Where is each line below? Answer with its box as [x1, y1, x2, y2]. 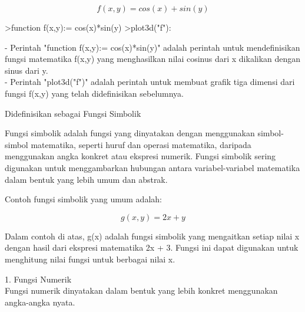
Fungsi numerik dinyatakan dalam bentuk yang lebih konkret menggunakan [5, 284, 278, 297]
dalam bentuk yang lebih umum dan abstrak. [5, 173, 168, 185]
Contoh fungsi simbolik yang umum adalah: [5, 193, 162, 205]
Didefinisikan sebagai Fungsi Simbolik [5, 107, 141, 119]
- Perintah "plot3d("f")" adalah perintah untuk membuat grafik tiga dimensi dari [5, 75, 295, 88]
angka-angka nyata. [5, 295, 75, 308]
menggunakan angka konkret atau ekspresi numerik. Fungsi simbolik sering [5, 150, 276, 162]
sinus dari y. [5, 64, 48, 76]
